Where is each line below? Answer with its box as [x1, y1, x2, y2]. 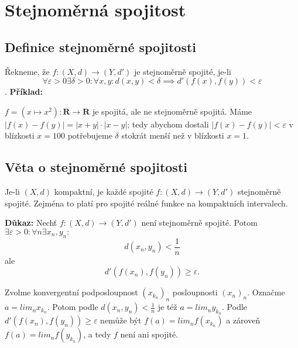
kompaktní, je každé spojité [54, 185, 153, 198]
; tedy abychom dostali [127, 118, 209, 130]
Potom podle [52, 301, 98, 313]
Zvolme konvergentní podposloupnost [5, 286, 138, 298]
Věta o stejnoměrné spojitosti [5, 158, 187, 176]
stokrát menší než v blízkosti [121, 129, 224, 142]
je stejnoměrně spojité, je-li [134, 65, 231, 77]
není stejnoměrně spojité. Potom [141, 216, 258, 229]
